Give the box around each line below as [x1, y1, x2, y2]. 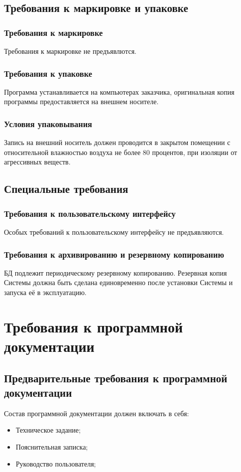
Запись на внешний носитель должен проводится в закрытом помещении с [4, 137, 231, 148]
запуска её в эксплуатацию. [4, 287, 87, 297]
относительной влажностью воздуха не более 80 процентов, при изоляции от [4, 147, 238, 157]
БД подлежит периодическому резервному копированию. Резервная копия [4, 267, 227, 278]
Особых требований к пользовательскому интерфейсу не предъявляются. [4, 227, 224, 237]
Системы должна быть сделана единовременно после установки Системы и [4, 277, 233, 288]
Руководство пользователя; [15, 458, 96, 469]
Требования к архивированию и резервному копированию [4, 248, 224, 260]
